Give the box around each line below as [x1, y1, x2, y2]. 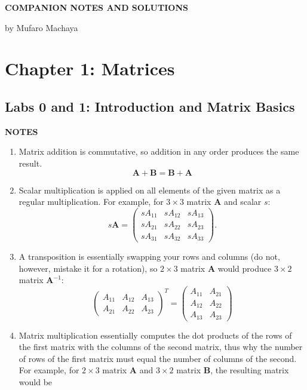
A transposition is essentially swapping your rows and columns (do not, [19, 250, 280, 263]
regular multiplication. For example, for [19, 195, 164, 208]
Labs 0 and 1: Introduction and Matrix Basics [5, 97, 295, 115]
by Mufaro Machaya [5, 21, 78, 33]
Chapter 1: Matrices [5, 56, 175, 81]
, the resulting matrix [210, 364, 289, 376]
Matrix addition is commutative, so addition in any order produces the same [19, 145, 299, 158]
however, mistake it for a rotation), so [19, 262, 158, 274]
